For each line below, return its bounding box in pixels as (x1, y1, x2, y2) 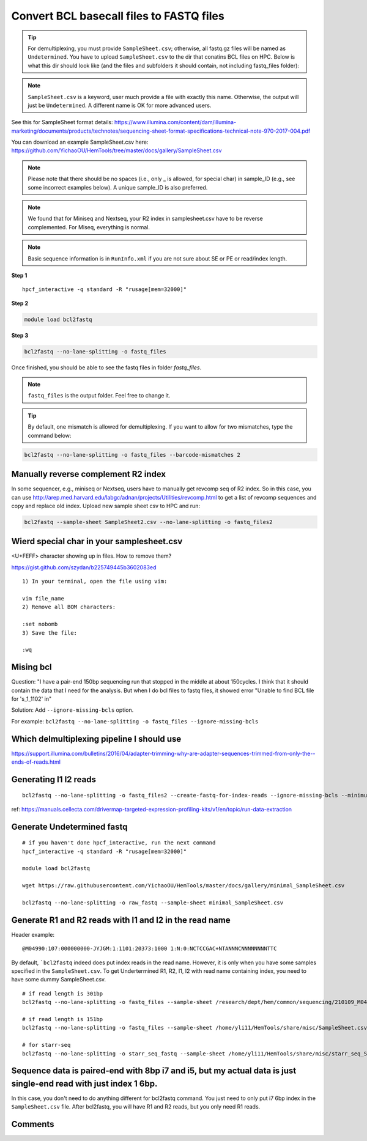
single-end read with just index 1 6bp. (11, 1079, 158, 1088)
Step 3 (11, 331, 29, 339)
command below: (28, 432, 72, 439)
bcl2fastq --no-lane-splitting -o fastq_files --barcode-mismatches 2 (24, 451, 241, 458)
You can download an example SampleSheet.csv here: (11, 138, 149, 146)
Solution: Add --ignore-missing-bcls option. (11, 706, 134, 714)
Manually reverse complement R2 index (11, 469, 166, 479)
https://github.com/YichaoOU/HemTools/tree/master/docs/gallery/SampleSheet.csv (11, 147, 222, 154)
